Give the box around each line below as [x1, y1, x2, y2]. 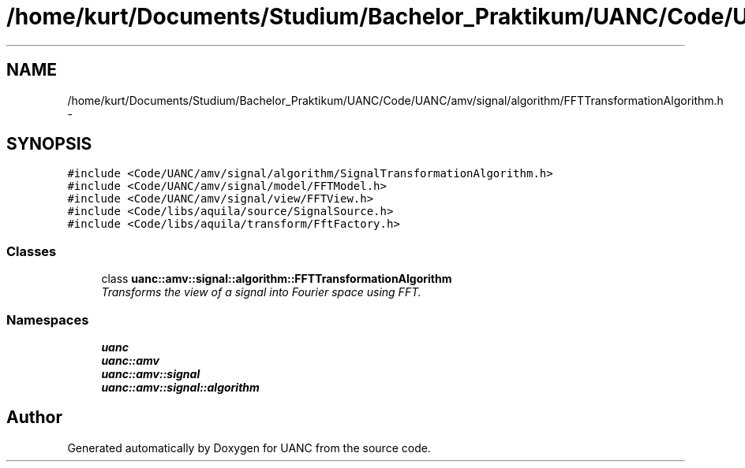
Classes [6, 243, 57, 259]
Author [6, 407, 62, 428]
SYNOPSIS [6, 134, 92, 154]
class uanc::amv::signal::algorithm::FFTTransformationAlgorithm [101, 272, 452, 286]
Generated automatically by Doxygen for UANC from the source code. [67, 440, 431, 455]
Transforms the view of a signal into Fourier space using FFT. [101, 285, 421, 299]
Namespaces [6, 311, 89, 328]
